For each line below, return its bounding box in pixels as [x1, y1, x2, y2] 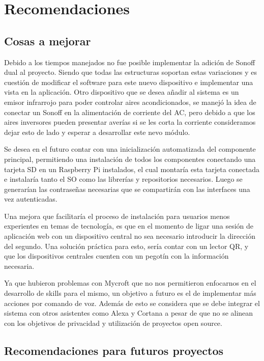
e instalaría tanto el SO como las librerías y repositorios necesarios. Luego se [4, 174, 243, 184]
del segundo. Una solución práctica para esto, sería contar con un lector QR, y [4, 240, 249, 251]
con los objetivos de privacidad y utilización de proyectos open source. [4, 317, 222, 328]
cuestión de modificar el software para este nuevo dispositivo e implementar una [4, 76, 253, 87]
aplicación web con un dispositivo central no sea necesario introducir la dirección [4, 231, 256, 241]
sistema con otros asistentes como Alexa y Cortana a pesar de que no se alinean [4, 308, 253, 318]
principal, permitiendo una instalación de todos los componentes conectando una [4, 153, 256, 164]
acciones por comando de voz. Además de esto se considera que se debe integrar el [4, 297, 260, 308]
